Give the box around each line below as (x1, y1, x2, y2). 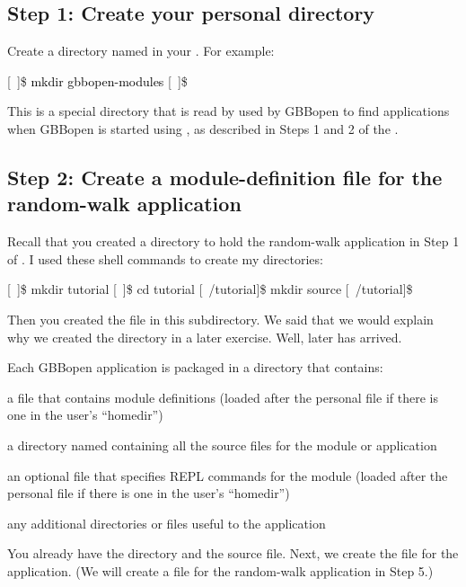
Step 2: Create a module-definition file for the (7, 163, 443, 191)
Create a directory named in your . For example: (7, 41, 275, 60)
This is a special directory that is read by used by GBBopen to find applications (7, 102, 450, 120)
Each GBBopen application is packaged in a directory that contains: (7, 358, 383, 377)
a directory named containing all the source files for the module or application (7, 435, 437, 454)
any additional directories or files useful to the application (7, 513, 326, 532)
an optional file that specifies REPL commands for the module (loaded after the (7, 466, 448, 485)
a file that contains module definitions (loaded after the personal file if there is (7, 387, 438, 406)
